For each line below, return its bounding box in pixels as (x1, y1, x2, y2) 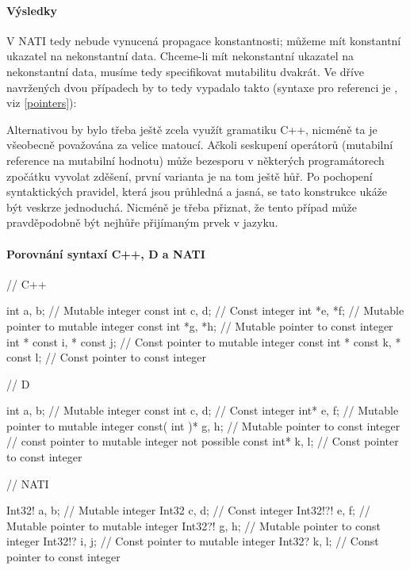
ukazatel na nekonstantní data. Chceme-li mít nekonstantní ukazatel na (6, 48, 354, 64)
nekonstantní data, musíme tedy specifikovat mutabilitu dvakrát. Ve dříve (6, 63, 365, 79)
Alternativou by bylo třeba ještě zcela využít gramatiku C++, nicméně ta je (6, 121, 377, 137)
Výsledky (6, 2, 57, 18)
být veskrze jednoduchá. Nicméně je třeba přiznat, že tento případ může (6, 198, 357, 215)
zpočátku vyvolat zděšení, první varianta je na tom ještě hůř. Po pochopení (6, 167, 373, 184)
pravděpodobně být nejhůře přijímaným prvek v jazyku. (6, 214, 278, 231)
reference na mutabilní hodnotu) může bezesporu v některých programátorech (6, 151, 385, 168)
